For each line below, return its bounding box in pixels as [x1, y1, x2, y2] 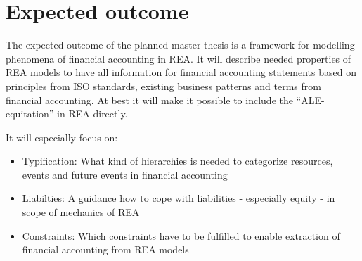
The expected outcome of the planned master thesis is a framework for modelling [6, 37, 355, 52]
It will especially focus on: [6, 129, 118, 144]
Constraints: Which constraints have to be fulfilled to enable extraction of [22, 228, 340, 243]
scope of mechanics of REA [22, 205, 140, 219]
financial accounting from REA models [22, 242, 189, 257]
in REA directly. [57, 106, 128, 121]
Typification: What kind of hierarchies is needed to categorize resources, [22, 153, 333, 168]
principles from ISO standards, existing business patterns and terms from [6, 78, 321, 93]
